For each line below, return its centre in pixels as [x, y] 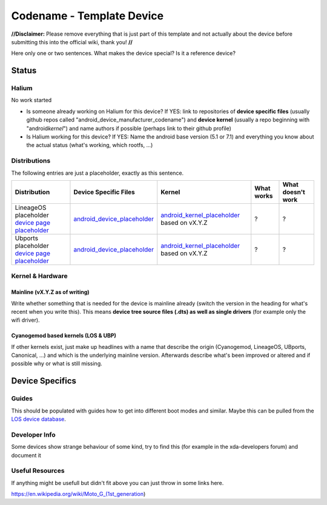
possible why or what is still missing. [57, 363]
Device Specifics [44, 381]
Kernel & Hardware [39, 276]
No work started [31, 100]
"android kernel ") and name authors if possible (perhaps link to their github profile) [129, 128]
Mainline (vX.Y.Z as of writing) [51, 292]
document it [26, 455]
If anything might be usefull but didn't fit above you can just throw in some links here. [117, 483]
